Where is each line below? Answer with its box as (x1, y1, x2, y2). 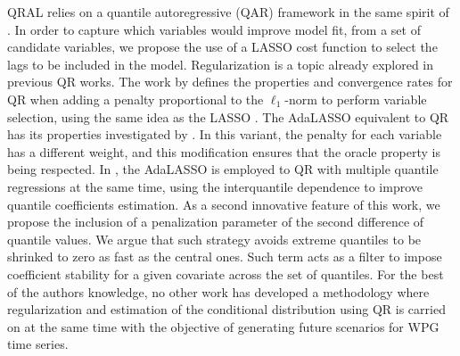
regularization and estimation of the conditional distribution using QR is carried (7, 300, 446, 319)
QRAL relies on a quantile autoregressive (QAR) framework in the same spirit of (7, 3, 449, 21)
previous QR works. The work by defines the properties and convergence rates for (7, 72, 453, 91)
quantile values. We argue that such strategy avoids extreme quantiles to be (7, 229, 422, 248)
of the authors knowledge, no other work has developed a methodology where (7, 282, 430, 301)
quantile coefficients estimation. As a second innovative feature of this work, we (7, 195, 440, 213)
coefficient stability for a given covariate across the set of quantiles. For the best (7, 264, 444, 283)
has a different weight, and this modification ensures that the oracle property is (7, 142, 440, 161)
